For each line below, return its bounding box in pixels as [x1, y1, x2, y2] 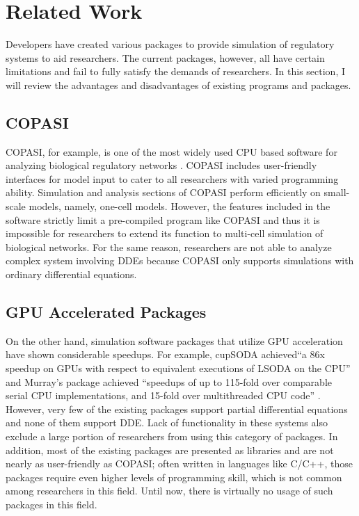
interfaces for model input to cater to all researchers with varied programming [6, 171, 339, 186]
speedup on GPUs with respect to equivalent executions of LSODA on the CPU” [6, 361, 351, 376]
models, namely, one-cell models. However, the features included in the [29, 199, 330, 213]
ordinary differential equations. [6, 267, 137, 282]
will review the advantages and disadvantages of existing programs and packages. [6, 77, 351, 92]
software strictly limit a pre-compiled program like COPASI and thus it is [6, 212, 320, 227]
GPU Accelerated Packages [6, 301, 207, 323]
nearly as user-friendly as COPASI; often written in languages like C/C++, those [6, 456, 353, 471]
